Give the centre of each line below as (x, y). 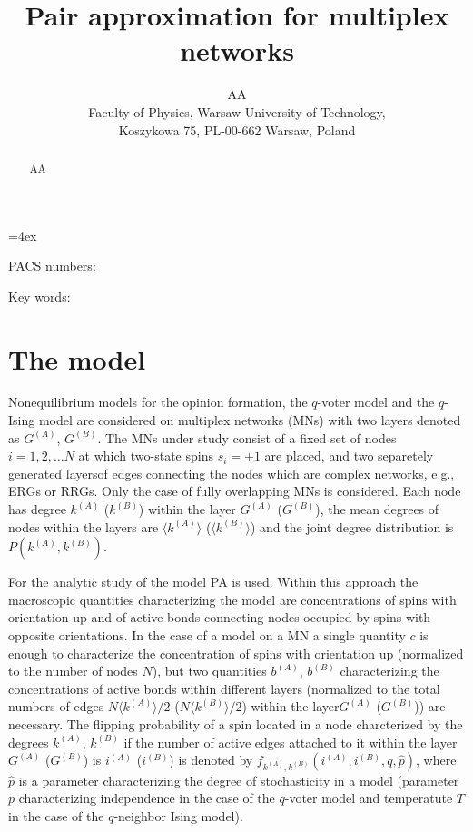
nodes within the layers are (84, 526)
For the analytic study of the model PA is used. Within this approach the (213, 582)
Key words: (39, 296)
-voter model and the (376, 402)
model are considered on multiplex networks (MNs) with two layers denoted (250, 420)
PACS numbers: (52, 266)
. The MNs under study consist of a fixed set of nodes (247, 437)
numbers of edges (56, 706)
